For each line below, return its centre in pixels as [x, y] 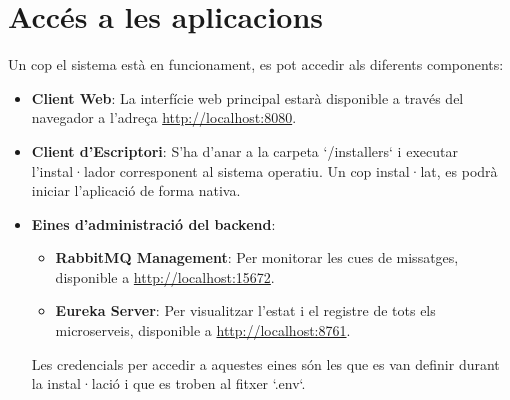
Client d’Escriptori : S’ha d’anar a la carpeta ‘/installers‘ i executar [244, 150]
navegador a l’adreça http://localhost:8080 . [164, 117]
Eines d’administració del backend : [153, 223]
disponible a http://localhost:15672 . [165, 276]
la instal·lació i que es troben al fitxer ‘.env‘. [168, 383]
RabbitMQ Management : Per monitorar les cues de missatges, [257, 257]
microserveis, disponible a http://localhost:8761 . [203, 330]
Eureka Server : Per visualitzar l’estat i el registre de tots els [245, 310]
